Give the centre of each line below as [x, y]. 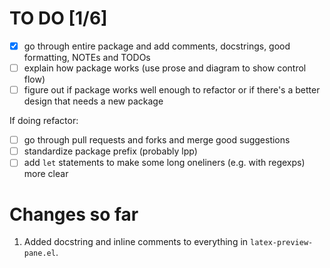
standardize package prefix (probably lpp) [110, 151]
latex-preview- [282, 243]
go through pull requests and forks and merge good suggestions [157, 140]
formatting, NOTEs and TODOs [87, 57]
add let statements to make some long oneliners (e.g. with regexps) [164, 163]
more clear [46, 174]
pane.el [39, 253]
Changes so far [74, 214]
